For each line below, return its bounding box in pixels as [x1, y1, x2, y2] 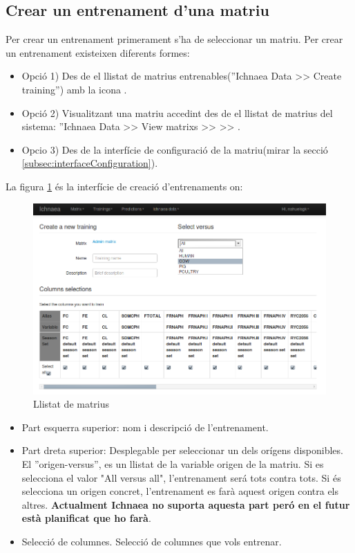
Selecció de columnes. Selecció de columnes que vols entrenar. [21, 534, 282, 549]
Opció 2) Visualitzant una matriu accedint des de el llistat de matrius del [21, 105, 333, 120]
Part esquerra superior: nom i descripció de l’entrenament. [21, 419, 269, 434]
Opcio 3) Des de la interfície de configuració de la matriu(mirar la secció [21, 142, 328, 156]
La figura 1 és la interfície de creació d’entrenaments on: [6, 179, 243, 193]
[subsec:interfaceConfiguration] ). [21, 156, 158, 170]
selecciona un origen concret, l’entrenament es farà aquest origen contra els [21, 484, 339, 498]
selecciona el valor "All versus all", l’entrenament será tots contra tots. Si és [21, 470, 341, 484]
